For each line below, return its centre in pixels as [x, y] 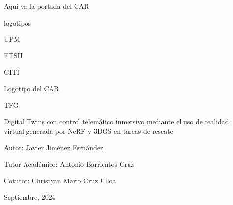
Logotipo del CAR [32, 88]
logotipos [17, 22]
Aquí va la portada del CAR [47, 6]
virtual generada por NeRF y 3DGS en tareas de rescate [89, 131]
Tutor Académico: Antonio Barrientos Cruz [69, 164]
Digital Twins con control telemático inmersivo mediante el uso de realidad [116, 121]
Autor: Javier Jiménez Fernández [54, 147]
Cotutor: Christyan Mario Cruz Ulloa [60, 180]
